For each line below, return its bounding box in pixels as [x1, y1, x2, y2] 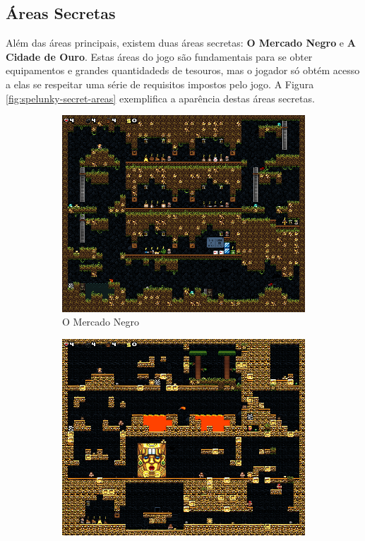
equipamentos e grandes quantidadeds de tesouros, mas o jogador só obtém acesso [6, 63, 360, 78]
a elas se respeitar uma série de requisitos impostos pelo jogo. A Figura [6, 76, 314, 91]
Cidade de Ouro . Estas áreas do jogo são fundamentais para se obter [6, 49, 313, 64]
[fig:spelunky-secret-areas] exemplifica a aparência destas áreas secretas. [6, 90, 315, 105]
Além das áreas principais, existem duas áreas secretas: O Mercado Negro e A [6, 35, 356, 50]
